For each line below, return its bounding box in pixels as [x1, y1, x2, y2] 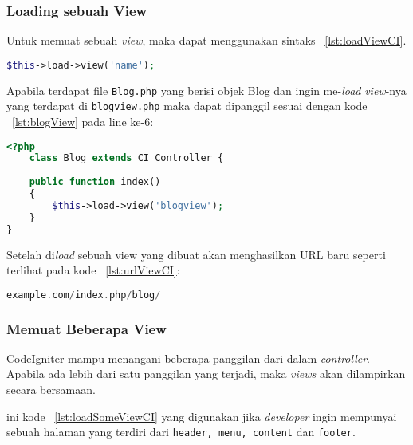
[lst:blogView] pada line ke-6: [12, 113, 154, 129]
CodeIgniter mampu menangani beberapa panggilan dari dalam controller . [6, 349, 370, 366]
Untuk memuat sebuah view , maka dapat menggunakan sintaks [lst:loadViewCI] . [6, 32, 407, 49]
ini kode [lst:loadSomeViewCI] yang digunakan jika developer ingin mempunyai [6, 408, 397, 424]
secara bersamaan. [6, 381, 96, 398]
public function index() [29, 176, 161, 188]
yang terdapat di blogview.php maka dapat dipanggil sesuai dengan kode [6, 97, 368, 114]
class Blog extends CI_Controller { [29, 152, 224, 164]
